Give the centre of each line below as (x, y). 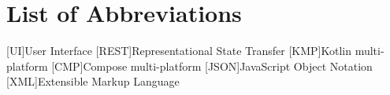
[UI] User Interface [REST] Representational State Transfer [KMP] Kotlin (179, 51)
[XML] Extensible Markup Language (93, 81)
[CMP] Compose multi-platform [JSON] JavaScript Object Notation (212, 66)
